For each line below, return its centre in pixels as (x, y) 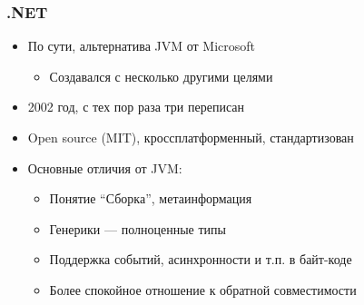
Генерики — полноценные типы (138, 228)
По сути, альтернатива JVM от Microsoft (141, 46)
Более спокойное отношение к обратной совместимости (203, 289)
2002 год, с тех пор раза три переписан (136, 107)
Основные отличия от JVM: (105, 167)
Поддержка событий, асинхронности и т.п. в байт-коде (201, 259)
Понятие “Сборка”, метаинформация (151, 198)
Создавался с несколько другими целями (161, 76)
